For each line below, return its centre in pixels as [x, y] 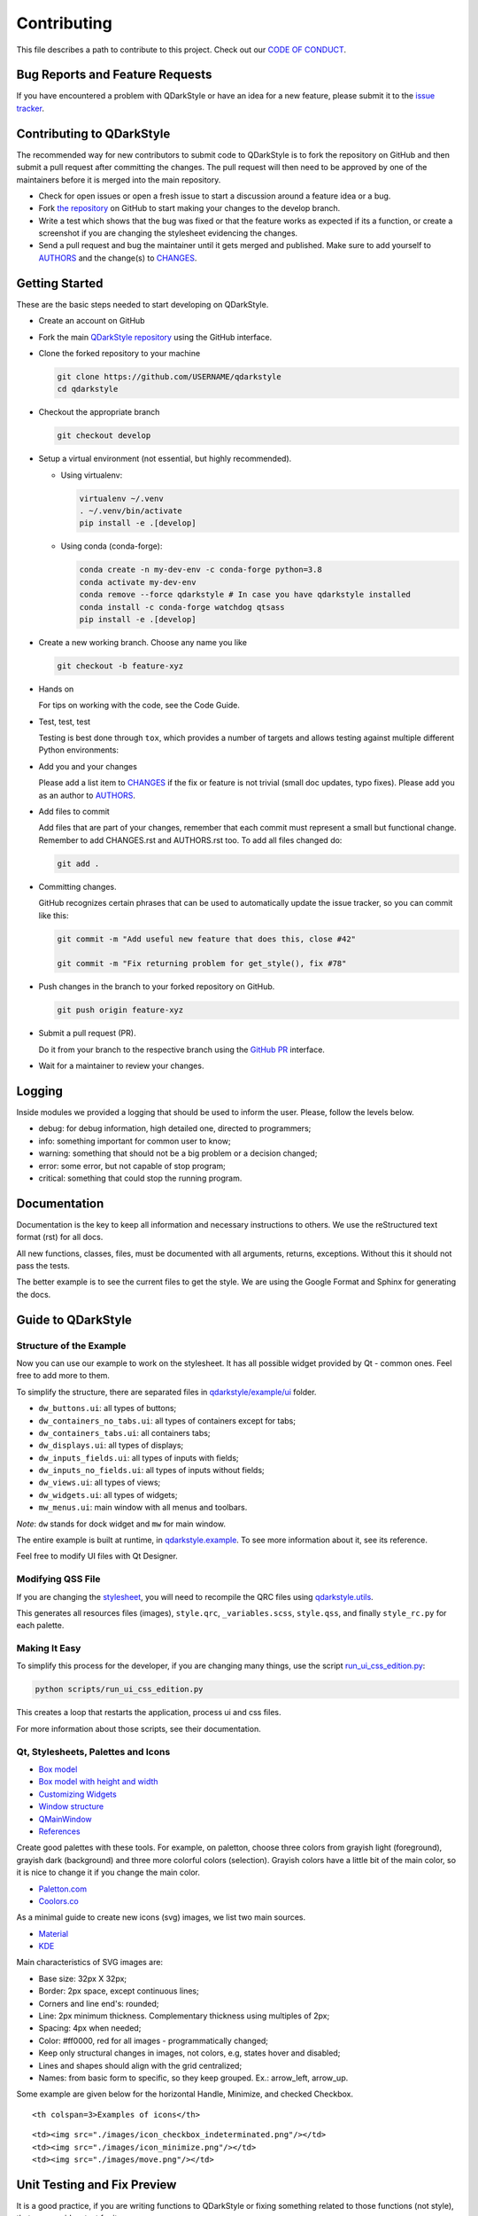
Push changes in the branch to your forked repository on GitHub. [157, 987]
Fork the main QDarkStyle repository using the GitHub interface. [155, 337]
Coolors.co [58, 1900]
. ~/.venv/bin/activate [131, 511]
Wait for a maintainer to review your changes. [121, 1066]
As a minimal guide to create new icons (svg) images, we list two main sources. [161, 1917]
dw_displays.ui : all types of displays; [111, 1446]
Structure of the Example [71, 1346]
